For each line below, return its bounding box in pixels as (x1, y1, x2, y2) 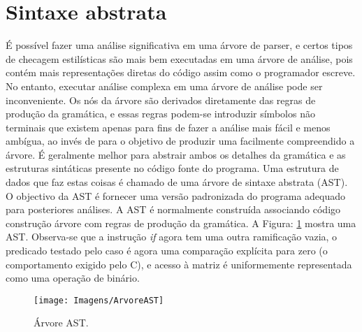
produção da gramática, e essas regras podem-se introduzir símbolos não (6, 106, 315, 121)
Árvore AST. (34, 315, 89, 330)
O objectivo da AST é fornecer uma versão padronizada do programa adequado (6, 188, 346, 203)
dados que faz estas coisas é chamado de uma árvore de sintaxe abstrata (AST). (6, 175, 348, 189)
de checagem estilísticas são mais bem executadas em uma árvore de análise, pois (6, 51, 353, 66)
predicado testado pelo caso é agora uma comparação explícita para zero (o (6, 243, 328, 258)
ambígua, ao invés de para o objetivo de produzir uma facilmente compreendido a (6, 133, 355, 148)
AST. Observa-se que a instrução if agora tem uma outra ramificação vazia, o (6, 229, 338, 244)
